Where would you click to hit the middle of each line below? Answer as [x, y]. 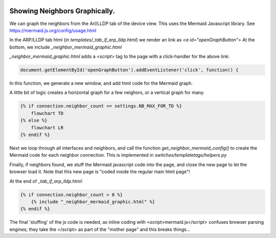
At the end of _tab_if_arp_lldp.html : [46, 181]
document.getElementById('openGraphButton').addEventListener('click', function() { [129, 70]
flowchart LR [47, 127]
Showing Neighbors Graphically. [62, 11]
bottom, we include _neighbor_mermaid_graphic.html [66, 47]
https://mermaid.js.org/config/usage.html [53, 30]
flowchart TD [47, 113]
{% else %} [34, 121]
